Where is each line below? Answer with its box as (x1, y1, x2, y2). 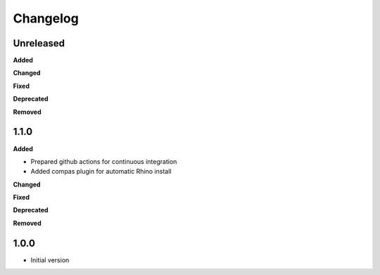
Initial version (30, 255, 70, 264)
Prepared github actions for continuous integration (30, 157, 177, 165)
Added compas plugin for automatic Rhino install (30, 167, 172, 176)
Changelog (13, 11, 79, 26)
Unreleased (13, 37, 65, 49)
